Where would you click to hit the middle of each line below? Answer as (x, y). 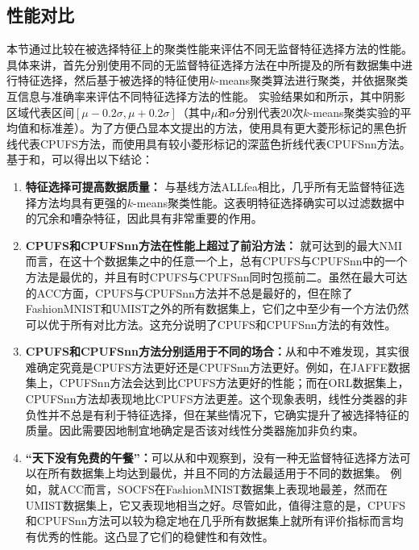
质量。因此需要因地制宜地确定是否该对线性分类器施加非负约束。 (195, 430)
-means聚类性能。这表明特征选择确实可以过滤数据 (263, 202)
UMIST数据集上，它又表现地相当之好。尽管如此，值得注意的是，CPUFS (216, 504)
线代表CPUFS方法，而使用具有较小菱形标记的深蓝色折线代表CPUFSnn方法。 (209, 143)
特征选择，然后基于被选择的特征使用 (113, 80)
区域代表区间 (40, 112)
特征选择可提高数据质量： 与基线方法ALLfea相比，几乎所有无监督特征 (209, 186)
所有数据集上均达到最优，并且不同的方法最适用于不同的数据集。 (217, 473)
